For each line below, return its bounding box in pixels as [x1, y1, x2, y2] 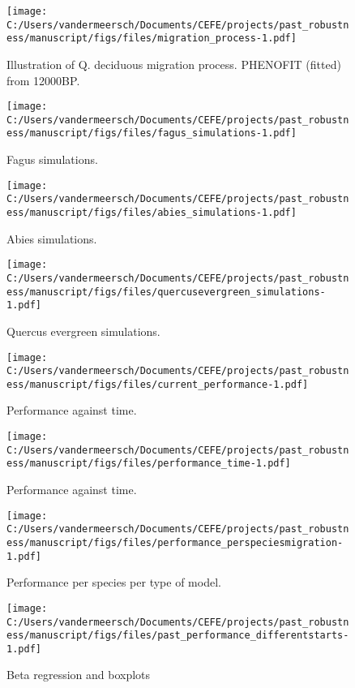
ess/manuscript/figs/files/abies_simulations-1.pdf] [6, 207, 297, 219]
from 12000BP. [6, 71, 80, 88]
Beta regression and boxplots [6, 666, 151, 683]
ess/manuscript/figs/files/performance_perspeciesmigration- [6, 536, 344, 548]
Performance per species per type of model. [6, 574, 221, 591]
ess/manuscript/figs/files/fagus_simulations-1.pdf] [6, 127, 297, 140]
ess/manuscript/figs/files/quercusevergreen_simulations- [6, 286, 326, 298]
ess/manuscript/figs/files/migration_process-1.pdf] [6, 32, 297, 45]
